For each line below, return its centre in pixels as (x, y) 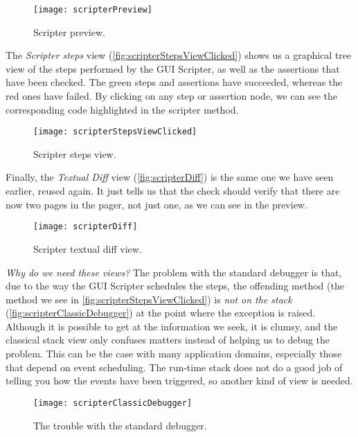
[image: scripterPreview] (93, 10)
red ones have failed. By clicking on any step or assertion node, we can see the (171, 96)
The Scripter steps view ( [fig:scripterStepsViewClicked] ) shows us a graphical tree (179, 55)
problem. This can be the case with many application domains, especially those (174, 354)
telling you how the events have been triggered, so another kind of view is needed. (179, 381)
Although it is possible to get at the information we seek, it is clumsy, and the (172, 326)
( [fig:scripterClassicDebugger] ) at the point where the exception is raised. (161, 313)
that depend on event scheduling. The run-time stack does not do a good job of (174, 367)
